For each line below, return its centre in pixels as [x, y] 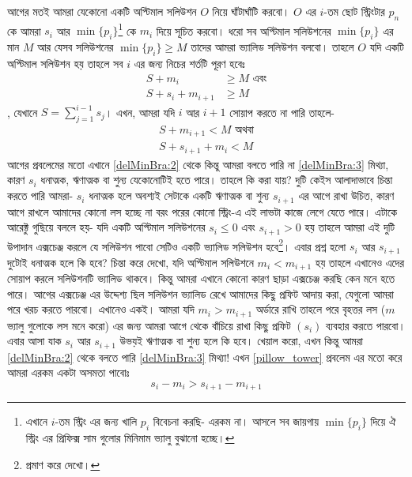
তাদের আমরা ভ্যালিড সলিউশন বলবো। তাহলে [272, 47]
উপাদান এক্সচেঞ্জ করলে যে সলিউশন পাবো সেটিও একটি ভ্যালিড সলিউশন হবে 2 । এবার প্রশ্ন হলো [177, 245]
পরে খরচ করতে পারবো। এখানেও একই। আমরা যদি [101, 309]
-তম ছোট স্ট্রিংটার [354, 11]
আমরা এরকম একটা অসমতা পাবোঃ [68, 372]
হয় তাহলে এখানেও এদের [360, 262]
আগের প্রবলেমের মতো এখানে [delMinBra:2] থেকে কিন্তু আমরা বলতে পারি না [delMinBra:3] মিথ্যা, [198, 164]
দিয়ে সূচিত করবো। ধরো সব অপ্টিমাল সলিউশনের [244, 30]
